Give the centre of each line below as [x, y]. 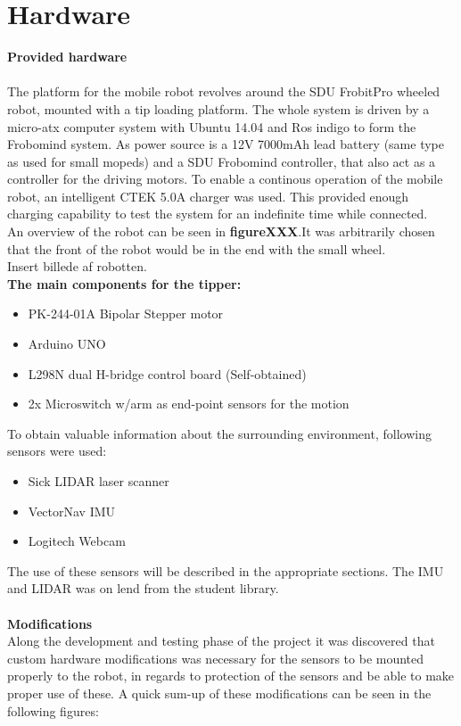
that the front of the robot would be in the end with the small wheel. [197, 248]
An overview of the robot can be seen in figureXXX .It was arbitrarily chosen [221, 231]
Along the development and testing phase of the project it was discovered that [221, 641]
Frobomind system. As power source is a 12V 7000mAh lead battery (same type [226, 144]
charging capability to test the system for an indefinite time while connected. [218, 214]
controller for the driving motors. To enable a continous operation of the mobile [225, 179]
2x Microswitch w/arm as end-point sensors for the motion [189, 404]
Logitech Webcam [77, 541]
